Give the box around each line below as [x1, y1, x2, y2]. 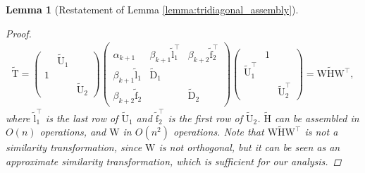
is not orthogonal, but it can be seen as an [159, 140, 340, 155]
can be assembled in [275, 110, 359, 125]
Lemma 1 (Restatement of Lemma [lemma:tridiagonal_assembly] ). [6, 2, 299, 16]
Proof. [6, 25, 32, 40]
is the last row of [45, 110, 118, 125]
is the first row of [168, 110, 243, 125]
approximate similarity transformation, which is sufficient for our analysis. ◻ [6, 154, 342, 169]
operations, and [39, 124, 106, 139]
